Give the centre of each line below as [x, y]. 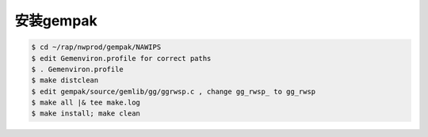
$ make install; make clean [86, 114]
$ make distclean [65, 80]
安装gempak [56, 21]
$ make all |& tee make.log [86, 103]
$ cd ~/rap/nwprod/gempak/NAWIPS [96, 47]
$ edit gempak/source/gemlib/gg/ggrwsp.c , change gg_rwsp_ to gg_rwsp [174, 91]
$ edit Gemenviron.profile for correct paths [121, 58]
